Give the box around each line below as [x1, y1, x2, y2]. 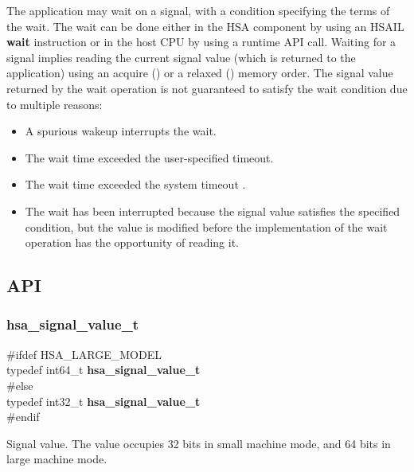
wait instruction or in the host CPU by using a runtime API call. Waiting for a [6, 33, 396, 50]
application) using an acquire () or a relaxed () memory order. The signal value [6, 64, 393, 81]
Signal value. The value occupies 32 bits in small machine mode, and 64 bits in [6, 435, 391, 451]
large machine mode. [6, 451, 107, 467]
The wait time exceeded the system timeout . [25, 176, 246, 193]
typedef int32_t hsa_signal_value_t [6, 392, 201, 409]
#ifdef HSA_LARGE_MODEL [6, 345, 162, 362]
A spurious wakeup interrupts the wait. [25, 123, 217, 139]
